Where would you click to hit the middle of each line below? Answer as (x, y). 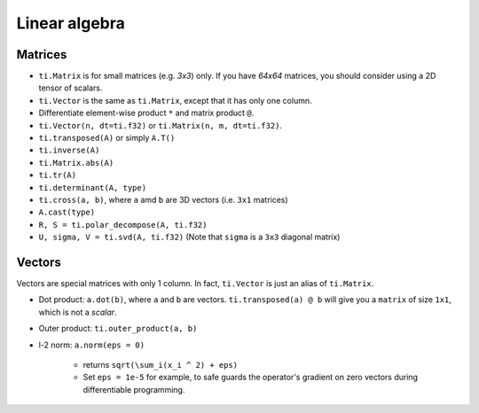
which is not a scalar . (78, 312)
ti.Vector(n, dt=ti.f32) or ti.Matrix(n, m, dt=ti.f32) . (161, 125)
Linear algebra (71, 23)
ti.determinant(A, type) (92, 187)
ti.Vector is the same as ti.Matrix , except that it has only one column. (175, 100)
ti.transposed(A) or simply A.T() (107, 138)
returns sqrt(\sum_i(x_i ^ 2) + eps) (161, 365)
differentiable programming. (134, 389)
